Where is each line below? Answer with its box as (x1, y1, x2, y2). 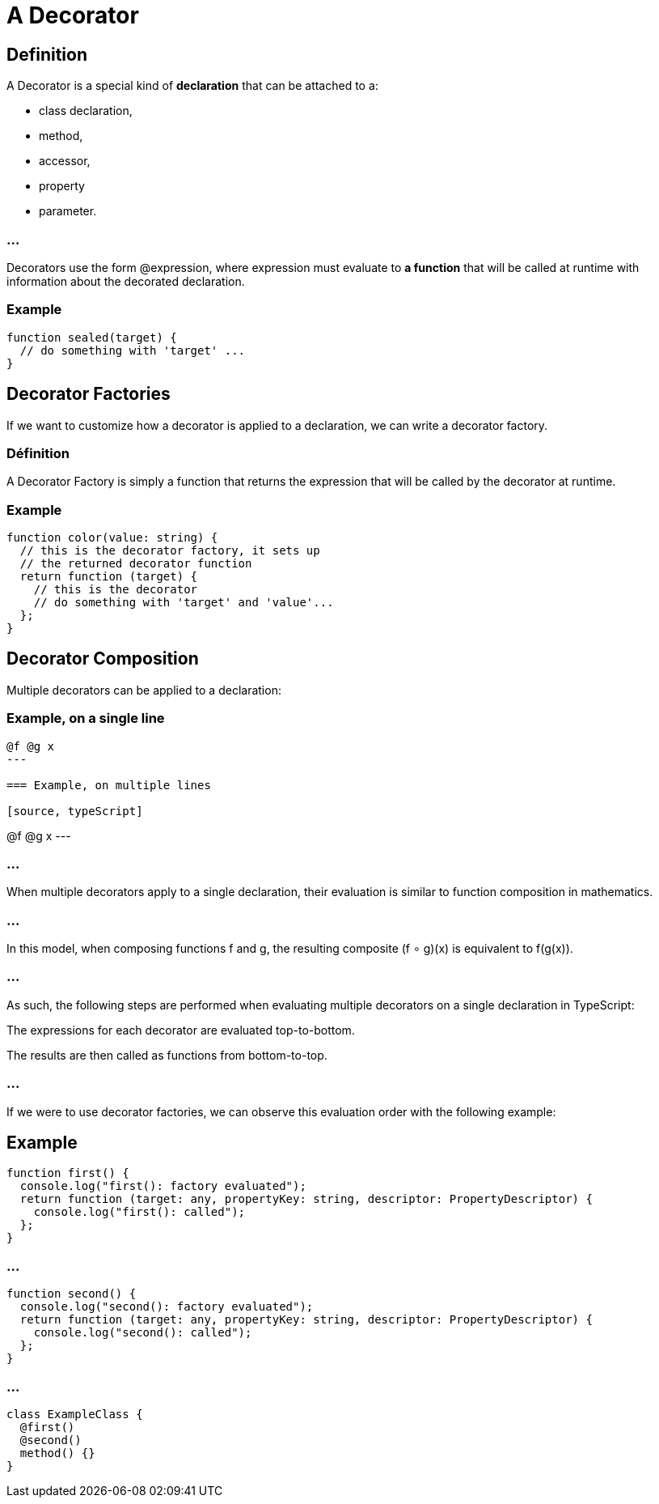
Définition (6, 444, 70, 461)
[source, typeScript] (6, 804, 143, 818)
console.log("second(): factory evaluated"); (19, 1300, 314, 1314)
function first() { (6, 1166, 129, 1180)
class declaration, (39, 104, 133, 118)
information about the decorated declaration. (6, 274, 245, 288)
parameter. (39, 204, 97, 219)
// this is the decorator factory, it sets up (19, 544, 320, 558)
